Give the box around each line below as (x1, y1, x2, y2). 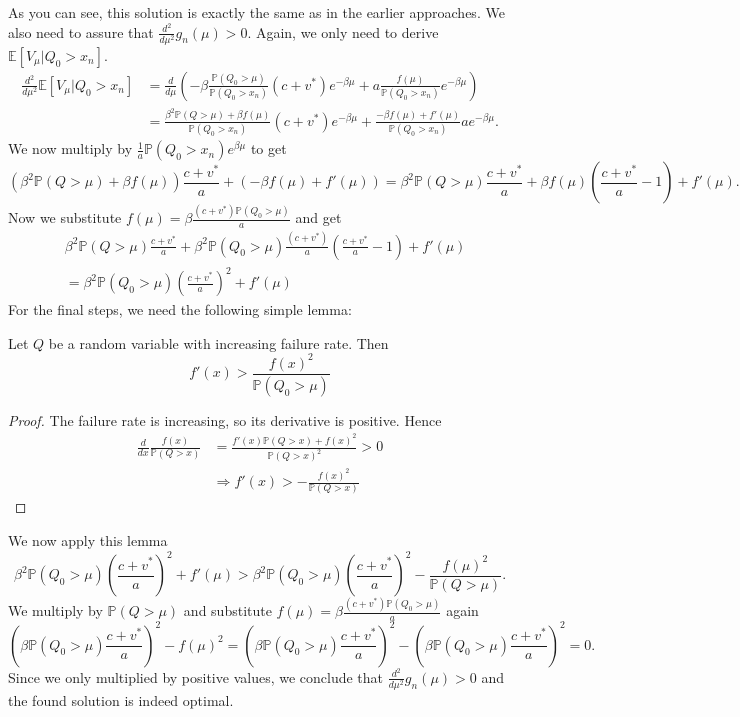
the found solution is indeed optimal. (8, 689, 234, 710)
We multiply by (8, 600, 103, 621)
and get (295, 207, 342, 228)
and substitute (183, 600, 272, 621)
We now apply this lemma (8, 529, 168, 550)
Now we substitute (8, 207, 122, 228)
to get (250, 138, 287, 159)
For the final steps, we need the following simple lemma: (8, 299, 352, 320)
